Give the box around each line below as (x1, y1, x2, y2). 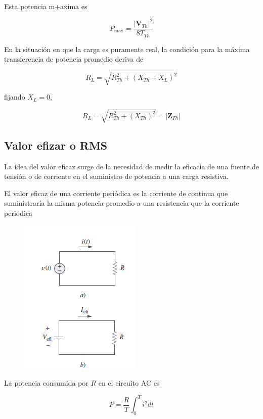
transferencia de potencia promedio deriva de (4, 54, 144, 64)
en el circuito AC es (98, 378, 160, 388)
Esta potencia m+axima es (4, 1, 87, 11)
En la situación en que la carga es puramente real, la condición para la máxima (4, 43, 250, 54)
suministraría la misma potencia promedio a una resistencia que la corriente (4, 198, 239, 208)
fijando (4, 91, 25, 102)
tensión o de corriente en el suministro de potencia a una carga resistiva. (4, 171, 229, 181)
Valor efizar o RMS (4, 137, 108, 153)
